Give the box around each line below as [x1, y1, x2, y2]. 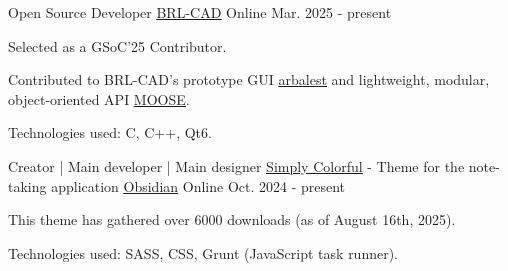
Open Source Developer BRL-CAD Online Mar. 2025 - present [8, 2, 392, 22]
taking [8, 175, 47, 196]
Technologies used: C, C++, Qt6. [8, 122, 212, 143]
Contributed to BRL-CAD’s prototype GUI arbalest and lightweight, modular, [8, 69, 490, 90]
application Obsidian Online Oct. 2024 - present [51, 175, 346, 196]
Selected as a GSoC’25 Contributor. [8, 35, 227, 56]
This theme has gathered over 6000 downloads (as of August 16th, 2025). [8, 209, 456, 230]
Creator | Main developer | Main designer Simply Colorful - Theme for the [8, 155, 465, 176]
